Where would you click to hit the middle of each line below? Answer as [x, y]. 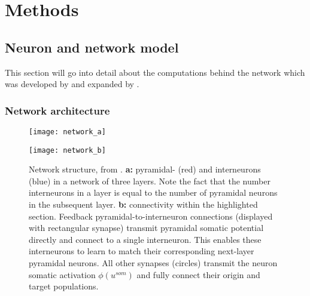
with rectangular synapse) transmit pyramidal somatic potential [146, 228]
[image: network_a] [67, 132]
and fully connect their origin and [198, 274]
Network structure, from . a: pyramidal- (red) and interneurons [145, 169]
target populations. [64, 286]
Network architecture [57, 110]
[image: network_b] [67, 150]
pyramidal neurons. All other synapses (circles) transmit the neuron [153, 263]
